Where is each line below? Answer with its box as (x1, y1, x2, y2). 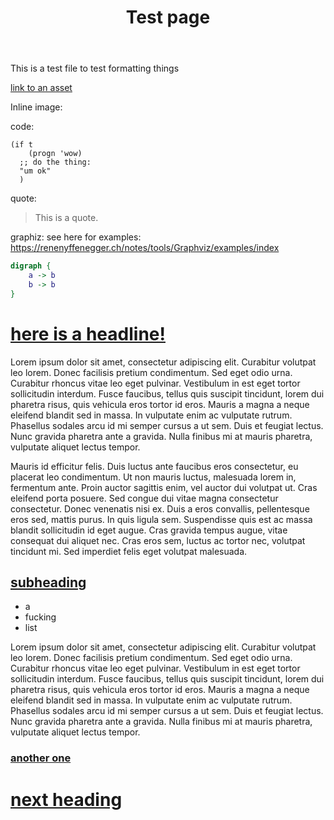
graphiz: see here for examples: (10, 231, 142, 243)
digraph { (10, 261, 52, 271)
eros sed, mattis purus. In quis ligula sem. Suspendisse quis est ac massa (10, 513, 313, 525)
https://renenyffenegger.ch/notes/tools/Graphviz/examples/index (10, 242, 280, 254)
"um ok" (19, 166, 52, 176)
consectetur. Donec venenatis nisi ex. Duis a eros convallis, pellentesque (10, 502, 310, 515)
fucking (24, 611, 57, 623)
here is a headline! (10, 322, 166, 345)
